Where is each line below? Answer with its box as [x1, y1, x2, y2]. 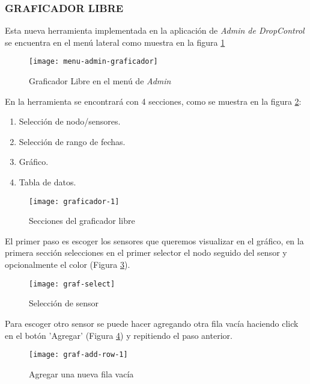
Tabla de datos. [19, 176, 76, 188]
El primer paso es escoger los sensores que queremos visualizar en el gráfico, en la [5, 234, 304, 247]
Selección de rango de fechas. [19, 135, 126, 147]
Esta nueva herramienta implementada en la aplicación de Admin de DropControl [5, 24, 305, 37]
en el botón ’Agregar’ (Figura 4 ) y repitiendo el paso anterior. [5, 329, 232, 341]
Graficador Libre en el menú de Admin [29, 75, 171, 87]
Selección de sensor [29, 297, 99, 309]
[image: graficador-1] [29, 197, 120, 206]
